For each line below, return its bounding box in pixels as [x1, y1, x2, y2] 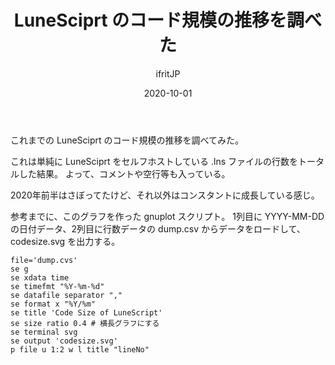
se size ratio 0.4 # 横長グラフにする [10, 318, 160, 328]
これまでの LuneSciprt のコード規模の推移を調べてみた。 [10, 134, 244, 146]
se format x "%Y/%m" [10, 299, 97, 309]
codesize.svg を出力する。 [10, 235, 121, 247]
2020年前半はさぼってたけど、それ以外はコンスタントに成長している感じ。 [10, 189, 320, 201]
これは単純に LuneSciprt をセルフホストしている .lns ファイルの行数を [10, 155, 299, 167]
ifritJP [155, 67, 181, 80]
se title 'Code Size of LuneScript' [10, 307, 163, 318]
